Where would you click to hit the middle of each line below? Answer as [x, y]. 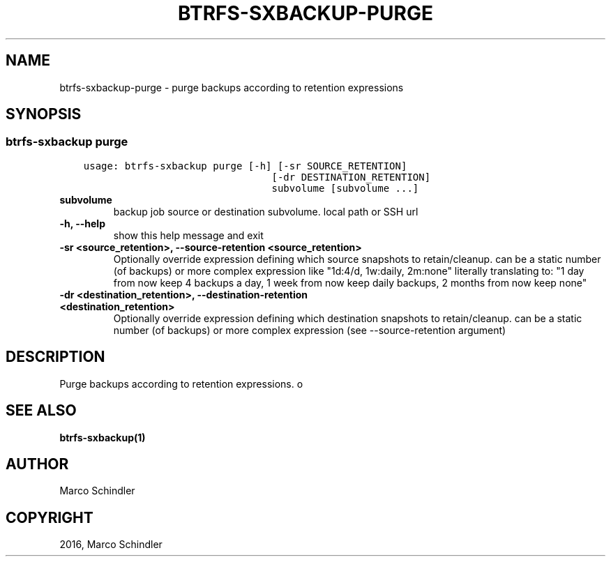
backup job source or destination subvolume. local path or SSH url [266, 211]
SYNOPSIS [44, 114]
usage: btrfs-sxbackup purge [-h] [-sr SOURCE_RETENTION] [245, 166]
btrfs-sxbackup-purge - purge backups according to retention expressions [232, 87]
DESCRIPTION [55, 357]
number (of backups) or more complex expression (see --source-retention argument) [310, 330]
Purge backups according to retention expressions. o [181, 383]
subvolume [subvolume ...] [345, 188]
